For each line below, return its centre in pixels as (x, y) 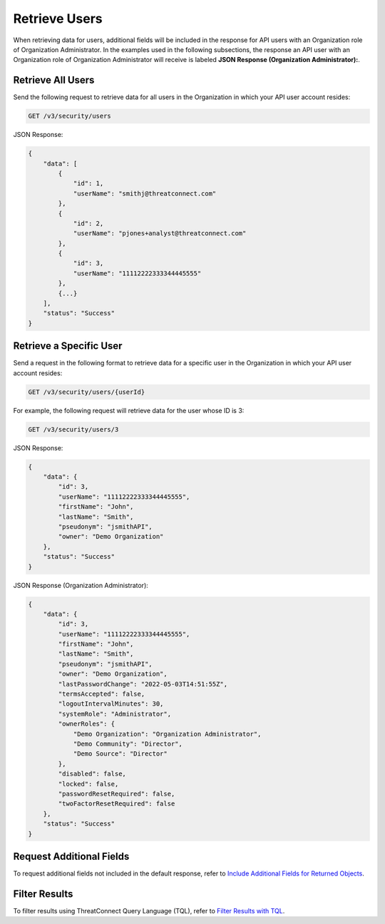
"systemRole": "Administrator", (114, 714)
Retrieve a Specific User (68, 346)
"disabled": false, (92, 774)
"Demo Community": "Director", (128, 743)
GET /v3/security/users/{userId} (87, 392)
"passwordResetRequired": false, (117, 793)
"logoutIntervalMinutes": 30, (111, 704)
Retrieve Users (58, 19)
